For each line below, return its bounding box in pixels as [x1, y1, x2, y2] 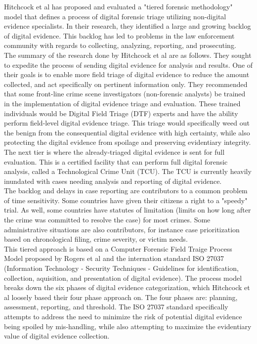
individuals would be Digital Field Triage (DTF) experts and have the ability [4, 108, 238, 118]
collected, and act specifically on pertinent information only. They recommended [4, 79, 248, 89]
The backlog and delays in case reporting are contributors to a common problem [4, 185, 248, 196]
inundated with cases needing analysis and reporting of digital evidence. [4, 175, 222, 186]
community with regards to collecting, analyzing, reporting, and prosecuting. [4, 40, 236, 50]
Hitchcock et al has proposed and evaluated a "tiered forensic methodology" [4, 1, 233, 11]
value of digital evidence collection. [4, 331, 110, 341]
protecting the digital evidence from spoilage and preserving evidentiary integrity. [4, 137, 251, 147]
